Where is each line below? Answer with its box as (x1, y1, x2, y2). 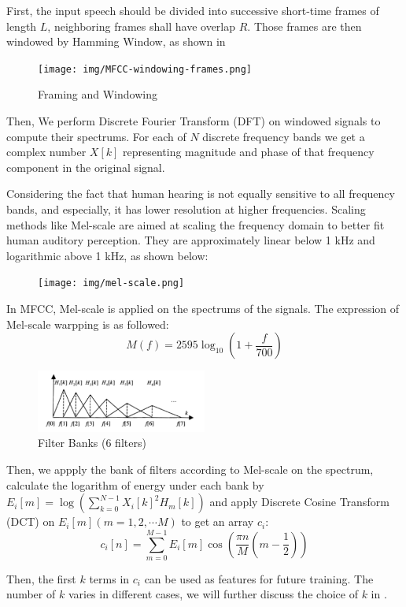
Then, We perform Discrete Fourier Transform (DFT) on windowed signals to (6, 113, 381, 129)
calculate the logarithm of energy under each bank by (6, 476, 264, 493)
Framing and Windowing (38, 86, 157, 102)
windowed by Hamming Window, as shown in (6, 33, 226, 50)
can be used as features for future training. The (144, 570, 374, 587)
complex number (6, 143, 87, 160)
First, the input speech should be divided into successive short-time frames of (6, 2, 379, 18)
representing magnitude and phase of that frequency (123, 143, 375, 160)
